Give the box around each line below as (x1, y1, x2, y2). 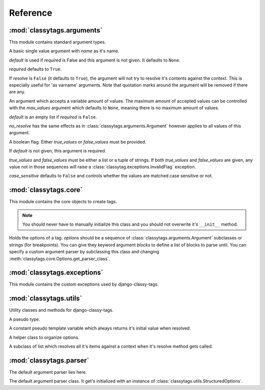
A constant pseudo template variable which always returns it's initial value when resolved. (9, 325, 191, 331)
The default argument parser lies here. (9, 369, 87, 375)
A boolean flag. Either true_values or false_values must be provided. (9, 139, 147, 145)
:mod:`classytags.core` (9, 186, 83, 194)
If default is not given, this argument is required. (9, 148, 106, 154)
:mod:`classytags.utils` (9, 294, 82, 302)
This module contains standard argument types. (9, 39, 106, 45)
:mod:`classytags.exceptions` (9, 269, 104, 277)
